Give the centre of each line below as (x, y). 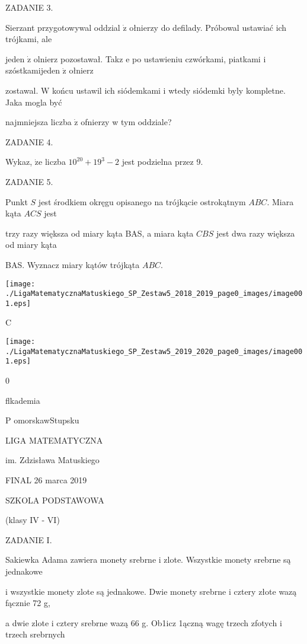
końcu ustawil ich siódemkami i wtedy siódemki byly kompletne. (169, 90)
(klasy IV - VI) (33, 520)
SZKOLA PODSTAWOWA (55, 500)
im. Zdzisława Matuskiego (52, 460)
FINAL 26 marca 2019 (46, 480)
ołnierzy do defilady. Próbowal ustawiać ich (208, 27)
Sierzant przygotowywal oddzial (63, 27)
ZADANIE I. (29, 539)
